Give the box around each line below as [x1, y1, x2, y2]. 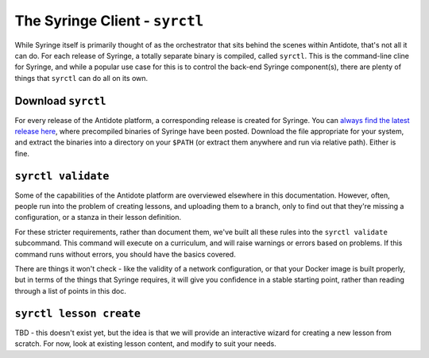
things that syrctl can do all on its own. [14, 73, 149, 83]
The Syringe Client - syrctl [14, 12, 204, 29]
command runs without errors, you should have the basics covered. [14, 249, 236, 259]
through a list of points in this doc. [14, 286, 126, 295]
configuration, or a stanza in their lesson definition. [14, 213, 182, 222]
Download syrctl [14, 94, 106, 107]
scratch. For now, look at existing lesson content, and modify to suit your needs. [14, 339, 277, 348]
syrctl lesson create [14, 306, 141, 320]
